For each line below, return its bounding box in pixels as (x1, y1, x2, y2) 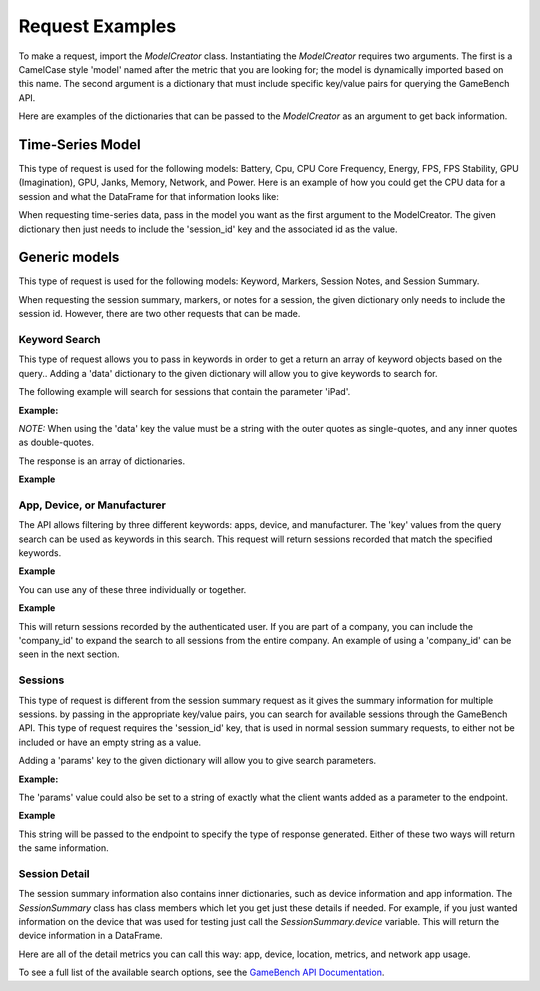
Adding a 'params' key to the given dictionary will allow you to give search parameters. (18, 755, 377, 767)
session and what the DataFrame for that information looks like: (18, 190, 280, 202)
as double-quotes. (18, 436, 95, 449)
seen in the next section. (18, 648, 120, 660)
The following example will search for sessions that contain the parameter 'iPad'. (18, 386, 351, 398)
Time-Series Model (18, 136, 141, 153)
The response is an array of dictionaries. (18, 455, 185, 467)
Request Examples (18, 15, 177, 37)
